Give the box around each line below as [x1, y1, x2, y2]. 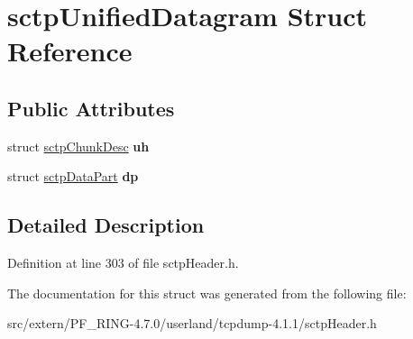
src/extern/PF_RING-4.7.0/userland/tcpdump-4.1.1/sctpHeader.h [7, 314, 377, 333]
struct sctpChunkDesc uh [7, 136, 150, 155]
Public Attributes [7, 94, 175, 122]
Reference [7, 32, 133, 69]
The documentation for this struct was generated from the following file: [7, 283, 407, 302]
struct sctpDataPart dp [7, 167, 139, 186]
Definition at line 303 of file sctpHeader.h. [7, 253, 239, 272]
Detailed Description [7, 211, 205, 239]
